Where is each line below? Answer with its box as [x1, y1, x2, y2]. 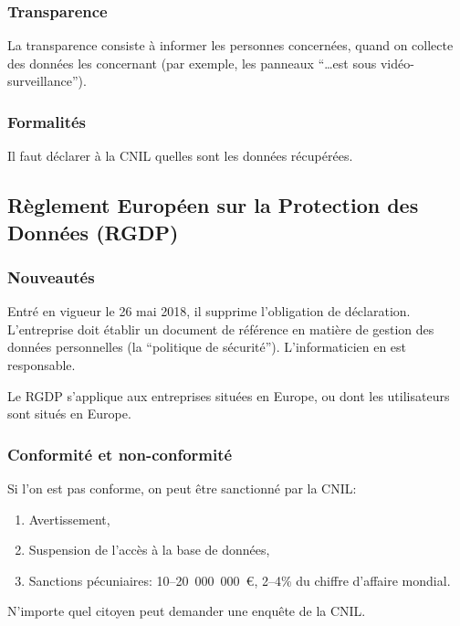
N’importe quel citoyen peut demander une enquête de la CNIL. [7, 601, 366, 621]
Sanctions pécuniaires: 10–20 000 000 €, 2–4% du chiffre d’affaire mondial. [28, 570, 451, 589]
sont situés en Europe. [7, 404, 131, 423]
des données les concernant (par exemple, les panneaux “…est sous [7, 53, 377, 72]
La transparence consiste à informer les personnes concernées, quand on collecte [7, 36, 454, 55]
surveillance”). [7, 71, 87, 90]
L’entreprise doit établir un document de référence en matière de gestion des [7, 319, 434, 338]
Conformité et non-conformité [7, 442, 233, 465]
